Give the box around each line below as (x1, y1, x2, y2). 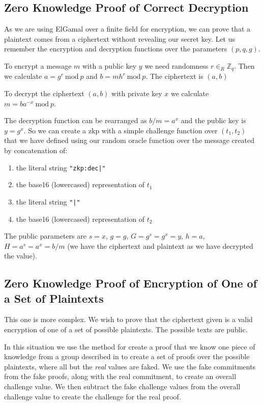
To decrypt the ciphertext (4, 88, 84, 99)
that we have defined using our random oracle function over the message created (4, 135, 254, 146)
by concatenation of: (4, 145, 68, 155)
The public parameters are (4, 230, 86, 241)
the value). (4, 250, 37, 261)
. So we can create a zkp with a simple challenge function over (23, 125, 218, 135)
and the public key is (181, 115, 246, 126)
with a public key (82, 60, 137, 71)
